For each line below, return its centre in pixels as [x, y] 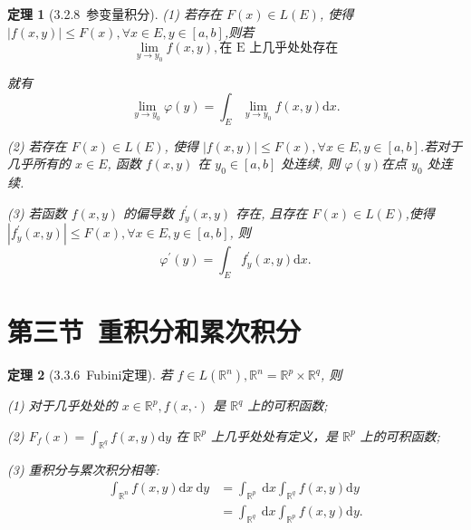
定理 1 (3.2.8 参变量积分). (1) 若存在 [115, 14]
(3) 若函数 [37, 212]
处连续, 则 [311, 164]
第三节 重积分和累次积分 [154, 331]
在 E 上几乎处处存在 [279, 48]
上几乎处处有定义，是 [274, 435]
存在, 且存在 [272, 212]
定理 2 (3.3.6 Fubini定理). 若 [90, 375]
